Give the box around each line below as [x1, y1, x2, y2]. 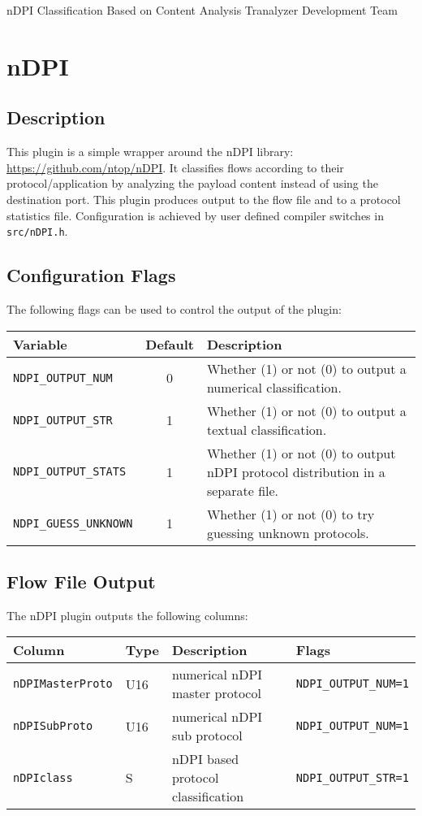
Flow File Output [6, 568, 156, 593]
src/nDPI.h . [6, 223, 68, 240]
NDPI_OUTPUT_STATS [13, 465, 127, 479]
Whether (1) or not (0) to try [206, 504, 375, 523]
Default [145, 334, 194, 354]
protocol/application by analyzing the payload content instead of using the [6, 175, 378, 192]
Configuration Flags [6, 263, 176, 288]
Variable [13, 334, 67, 354]
